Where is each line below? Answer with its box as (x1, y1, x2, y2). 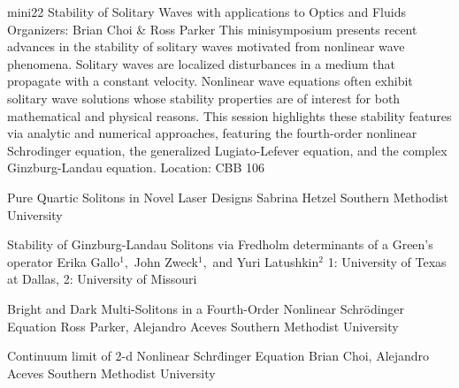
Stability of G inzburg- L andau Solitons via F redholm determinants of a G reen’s (7, 235, 433, 254)
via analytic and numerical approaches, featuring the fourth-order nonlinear (7, 124, 417, 142)
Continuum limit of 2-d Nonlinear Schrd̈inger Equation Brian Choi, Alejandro (7, 346, 430, 365)
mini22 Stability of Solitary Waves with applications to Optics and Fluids (7, 3, 406, 20)
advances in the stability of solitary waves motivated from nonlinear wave (7, 37, 405, 56)
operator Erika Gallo (7, 252, 120, 270)
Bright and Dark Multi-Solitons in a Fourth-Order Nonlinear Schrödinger (7, 299, 405, 317)
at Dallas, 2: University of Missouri (7, 270, 197, 288)
